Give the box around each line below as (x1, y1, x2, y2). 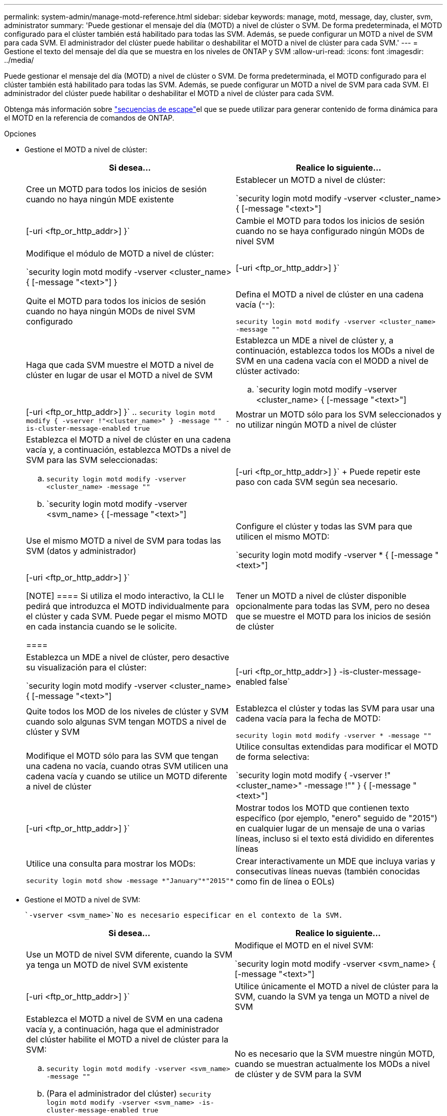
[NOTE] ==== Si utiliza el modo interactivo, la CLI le (26, 591, 224, 601)
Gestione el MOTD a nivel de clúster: (24, 145, 147, 154)
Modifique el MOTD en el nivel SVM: (235, 940, 374, 950)
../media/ (4, 56, 34, 64)
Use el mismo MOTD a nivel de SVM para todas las (26, 536, 221, 546)
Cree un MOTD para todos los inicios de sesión (26, 184, 207, 194)
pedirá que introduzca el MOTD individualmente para (26, 601, 229, 611)
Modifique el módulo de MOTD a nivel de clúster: (26, 248, 214, 259)
